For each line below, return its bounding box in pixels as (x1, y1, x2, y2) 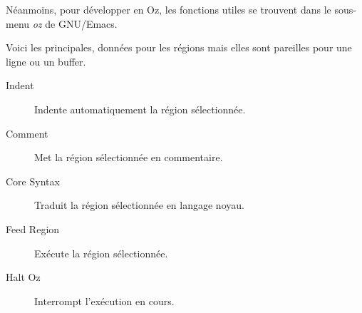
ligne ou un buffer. (6, 53, 86, 68)
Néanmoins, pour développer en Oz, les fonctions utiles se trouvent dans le (6, 2, 331, 16)
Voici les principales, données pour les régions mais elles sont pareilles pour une (6, 40, 352, 55)
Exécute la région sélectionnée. (34, 245, 168, 260)
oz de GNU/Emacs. (32, 16, 118, 31)
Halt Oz (6, 270, 41, 284)
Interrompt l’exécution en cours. (34, 293, 175, 308)
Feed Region (6, 221, 60, 236)
